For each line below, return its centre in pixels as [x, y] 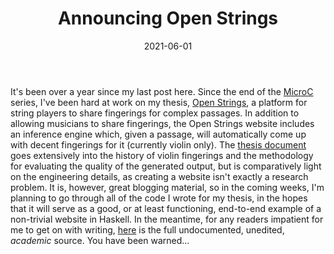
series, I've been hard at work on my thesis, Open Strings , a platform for [159, 102]
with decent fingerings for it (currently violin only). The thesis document [158, 144]
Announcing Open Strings [168, 18]
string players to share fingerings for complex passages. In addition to [155, 113]
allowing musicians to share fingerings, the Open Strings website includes [162, 123]
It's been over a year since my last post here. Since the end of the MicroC [162, 91]
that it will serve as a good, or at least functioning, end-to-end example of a [166, 208]
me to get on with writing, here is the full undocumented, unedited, [147, 229]
